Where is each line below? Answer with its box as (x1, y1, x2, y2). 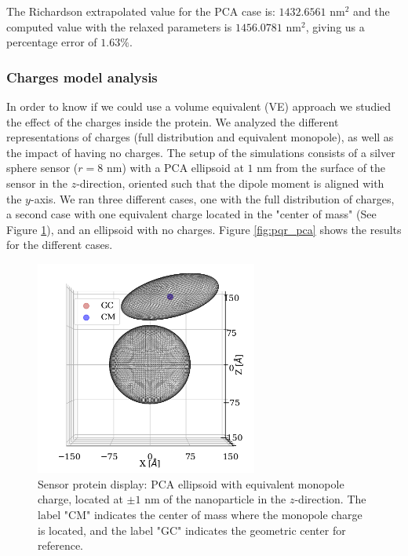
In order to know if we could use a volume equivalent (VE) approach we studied (6, 98, 392, 114)
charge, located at (38, 491, 123, 507)
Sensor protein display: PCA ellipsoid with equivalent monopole (38, 475, 344, 492)
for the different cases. (6, 236, 113, 253)
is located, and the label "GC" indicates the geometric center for (38, 521, 346, 538)
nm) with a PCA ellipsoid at (106, 159, 244, 176)
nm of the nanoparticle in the (144, 491, 286, 507)
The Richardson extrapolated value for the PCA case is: (6, 3, 275, 19)
